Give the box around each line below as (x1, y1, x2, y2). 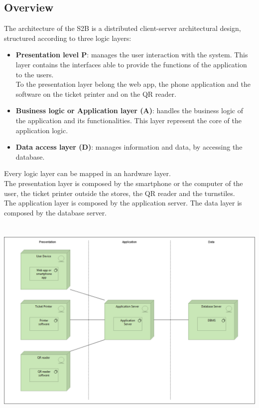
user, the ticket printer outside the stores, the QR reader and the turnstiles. (4, 188, 235, 198)
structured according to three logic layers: (4, 32, 131, 43)
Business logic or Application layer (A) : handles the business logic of (15, 105, 243, 116)
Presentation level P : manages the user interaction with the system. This (15, 49, 248, 60)
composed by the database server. (4, 207, 107, 217)
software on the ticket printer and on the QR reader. (15, 88, 176, 99)
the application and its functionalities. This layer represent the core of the (15, 115, 242, 125)
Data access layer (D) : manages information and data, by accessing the (15, 142, 243, 152)
